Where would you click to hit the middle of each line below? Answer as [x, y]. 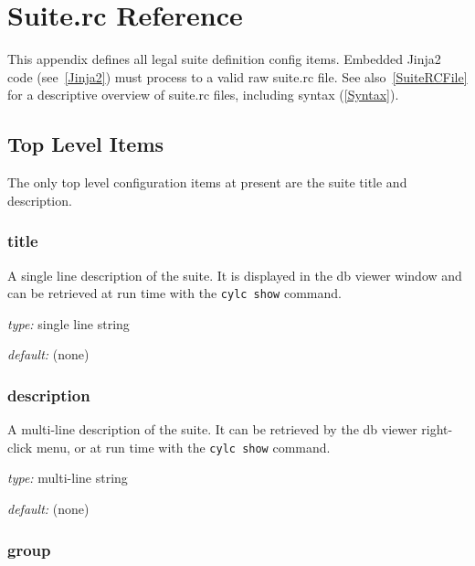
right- [437, 429]
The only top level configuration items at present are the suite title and [207, 182]
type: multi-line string [68, 478]
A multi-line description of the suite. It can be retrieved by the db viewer [212, 429]
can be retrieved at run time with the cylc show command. [174, 293]
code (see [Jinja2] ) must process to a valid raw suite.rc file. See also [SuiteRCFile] [237, 76]
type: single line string [69, 323]
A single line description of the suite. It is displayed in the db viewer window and [235, 275]
